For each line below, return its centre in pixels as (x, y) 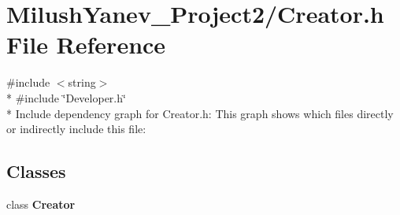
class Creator (41, 204)
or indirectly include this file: (76, 129)
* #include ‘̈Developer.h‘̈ (66, 97)
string (82, 82)
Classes (36, 171)
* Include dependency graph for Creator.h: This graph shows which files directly (200, 113)
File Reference (86, 44)
